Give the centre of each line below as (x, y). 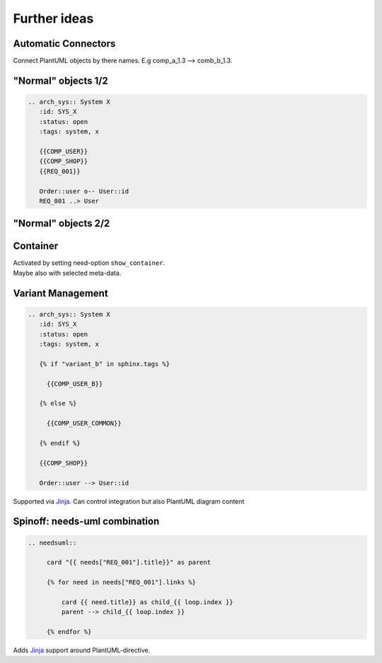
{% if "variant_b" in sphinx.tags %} (104, 364)
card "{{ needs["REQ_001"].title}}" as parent (129, 562)
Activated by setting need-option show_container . (89, 263)
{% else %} (58, 403)
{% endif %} (60, 443)
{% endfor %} (69, 632)
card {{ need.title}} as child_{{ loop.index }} (147, 602)
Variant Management (61, 293)
